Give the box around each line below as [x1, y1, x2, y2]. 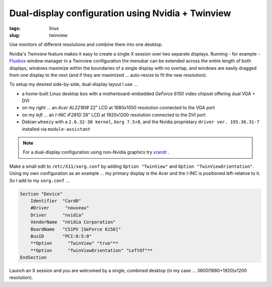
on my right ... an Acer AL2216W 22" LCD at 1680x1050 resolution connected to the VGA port [22, 105, 215, 111]
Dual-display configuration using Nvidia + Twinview [9, 8, 231, 19]
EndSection [20, 255, 47, 260]
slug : [9, 32, 20, 38]
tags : [9, 25, 21, 31]
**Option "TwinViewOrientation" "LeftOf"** [30, 248, 153, 253]
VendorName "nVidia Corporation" [30, 219, 116, 225]
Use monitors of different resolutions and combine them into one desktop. [9, 41, 163, 47]
